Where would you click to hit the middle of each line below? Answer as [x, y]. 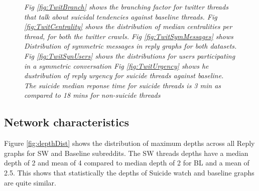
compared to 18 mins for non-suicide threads [92, 95]
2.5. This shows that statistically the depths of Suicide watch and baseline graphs [129, 172]
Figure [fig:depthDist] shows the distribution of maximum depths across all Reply [129, 143]
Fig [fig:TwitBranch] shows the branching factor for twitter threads [126, 7]
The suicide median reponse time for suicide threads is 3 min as [123, 85]
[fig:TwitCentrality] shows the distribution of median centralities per [128, 26]
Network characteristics [67, 122]
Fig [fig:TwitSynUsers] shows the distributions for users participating [130, 55]
